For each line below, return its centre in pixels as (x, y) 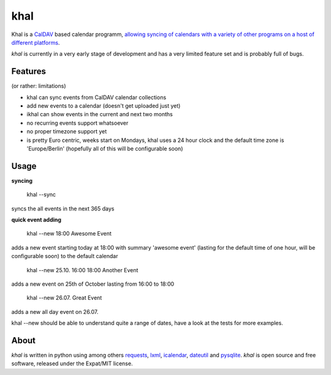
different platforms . (36, 42)
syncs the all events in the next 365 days (63, 209)
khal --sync (41, 195)
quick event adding (36, 220)
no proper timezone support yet (67, 132)
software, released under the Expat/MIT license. (72, 363)
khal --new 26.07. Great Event (64, 298)
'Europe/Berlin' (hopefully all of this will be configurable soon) (105, 148)
